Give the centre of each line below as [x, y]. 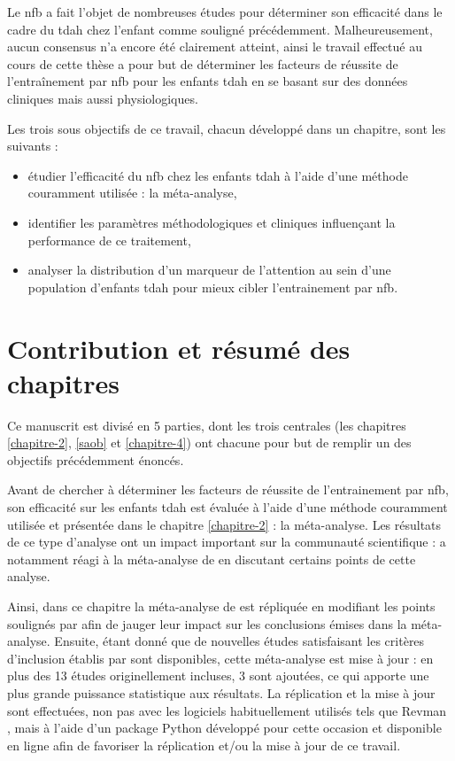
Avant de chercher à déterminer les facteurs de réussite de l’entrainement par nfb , [228, 489]
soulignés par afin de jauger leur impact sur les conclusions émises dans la [207, 623]
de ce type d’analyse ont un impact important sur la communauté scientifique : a [227, 542]
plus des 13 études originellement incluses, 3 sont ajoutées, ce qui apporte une [218, 676]
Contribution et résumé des [179, 348]
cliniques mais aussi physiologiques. [103, 98]
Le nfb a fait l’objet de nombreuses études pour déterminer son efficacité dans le [225, 12]
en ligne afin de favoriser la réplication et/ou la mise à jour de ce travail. [204, 745]
